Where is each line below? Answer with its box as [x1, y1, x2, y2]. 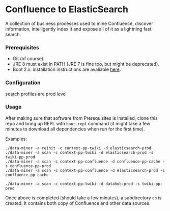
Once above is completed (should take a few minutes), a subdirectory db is [5, 195, 162, 201]
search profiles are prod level [5, 91, 67, 97]
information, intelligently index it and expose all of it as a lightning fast [5, 25, 152, 32]
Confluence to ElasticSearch [5, 4, 129, 15]
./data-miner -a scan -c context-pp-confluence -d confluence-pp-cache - [5, 159, 165, 164]
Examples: [5, 136, 27, 142]
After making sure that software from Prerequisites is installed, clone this [5, 115, 158, 121]
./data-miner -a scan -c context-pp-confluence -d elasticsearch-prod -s [5, 168, 165, 173]
